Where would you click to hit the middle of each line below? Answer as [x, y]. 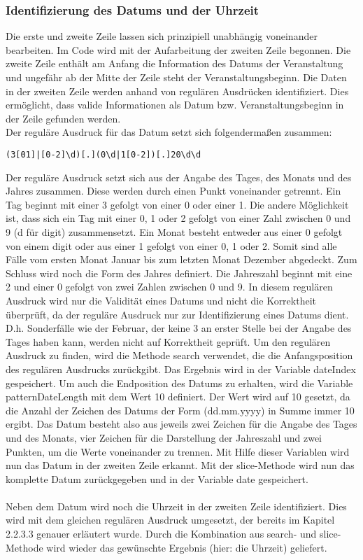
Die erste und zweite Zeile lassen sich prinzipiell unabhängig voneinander [162, 36]
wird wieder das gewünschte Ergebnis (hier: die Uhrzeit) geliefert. [187, 547]
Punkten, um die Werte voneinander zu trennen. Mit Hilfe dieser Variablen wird [178, 451]
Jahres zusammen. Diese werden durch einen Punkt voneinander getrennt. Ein [173, 191]
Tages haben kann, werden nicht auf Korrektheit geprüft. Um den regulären [168, 341]
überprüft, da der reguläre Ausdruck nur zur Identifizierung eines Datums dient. [177, 314]
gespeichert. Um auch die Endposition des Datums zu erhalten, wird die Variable [179, 383]
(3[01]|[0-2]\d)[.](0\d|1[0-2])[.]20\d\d [104, 154]
